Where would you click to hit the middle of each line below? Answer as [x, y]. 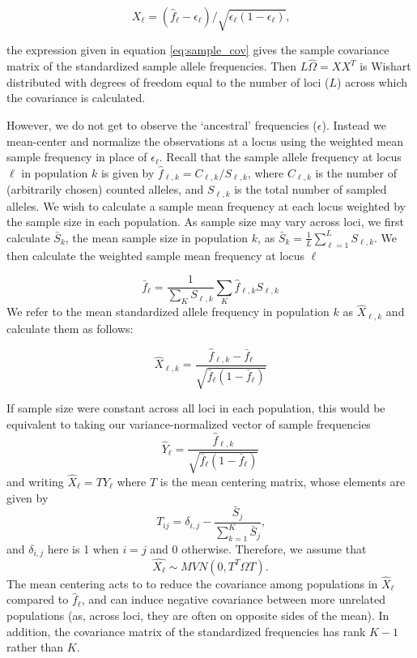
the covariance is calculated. [76, 98]
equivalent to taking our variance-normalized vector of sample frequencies [189, 424]
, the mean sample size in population [157, 237]
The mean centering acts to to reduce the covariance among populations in [192, 583]
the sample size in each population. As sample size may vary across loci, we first [206, 222]
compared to [38, 599]
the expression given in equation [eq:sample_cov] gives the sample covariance [198, 50]
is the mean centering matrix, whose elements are [283, 481]
